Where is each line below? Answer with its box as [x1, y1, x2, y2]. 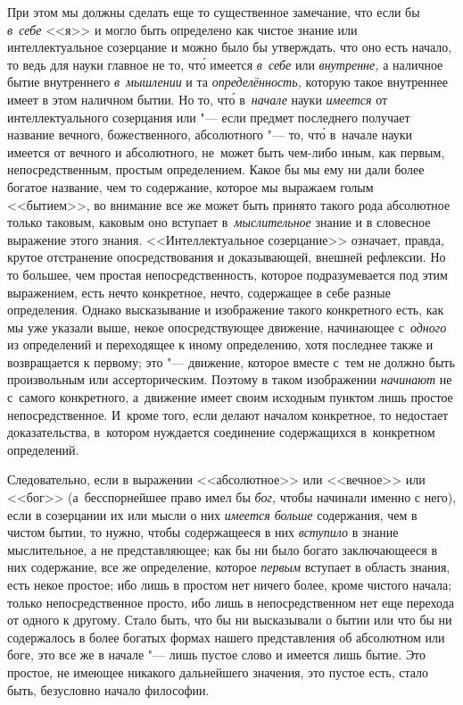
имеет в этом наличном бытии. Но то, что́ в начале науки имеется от [7, 89, 388, 108]
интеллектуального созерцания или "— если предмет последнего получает [7, 107, 410, 126]
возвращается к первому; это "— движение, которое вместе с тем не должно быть [7, 352, 455, 371]
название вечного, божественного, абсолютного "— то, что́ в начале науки [7, 125, 413, 144]
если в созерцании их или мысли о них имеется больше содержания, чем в [7, 505, 418, 524]
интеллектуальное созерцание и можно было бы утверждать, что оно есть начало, [7, 38, 452, 56]
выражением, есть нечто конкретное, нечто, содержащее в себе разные [7, 282, 391, 301]
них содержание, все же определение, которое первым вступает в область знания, [7, 558, 451, 576]
